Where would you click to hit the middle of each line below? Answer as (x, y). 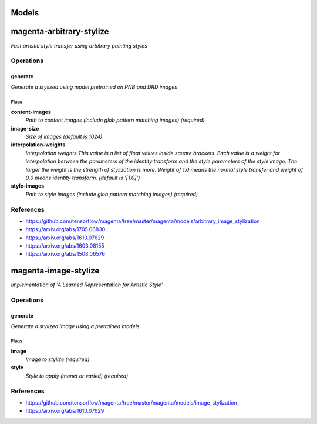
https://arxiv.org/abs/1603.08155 (65, 246)
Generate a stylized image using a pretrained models (75, 326)
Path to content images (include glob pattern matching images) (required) (115, 120)
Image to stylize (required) (58, 359)
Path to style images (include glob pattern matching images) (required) (112, 194)
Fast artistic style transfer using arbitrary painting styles (79, 46)
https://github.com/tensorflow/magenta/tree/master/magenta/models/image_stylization (131, 403)
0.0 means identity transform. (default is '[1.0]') (83, 178)
